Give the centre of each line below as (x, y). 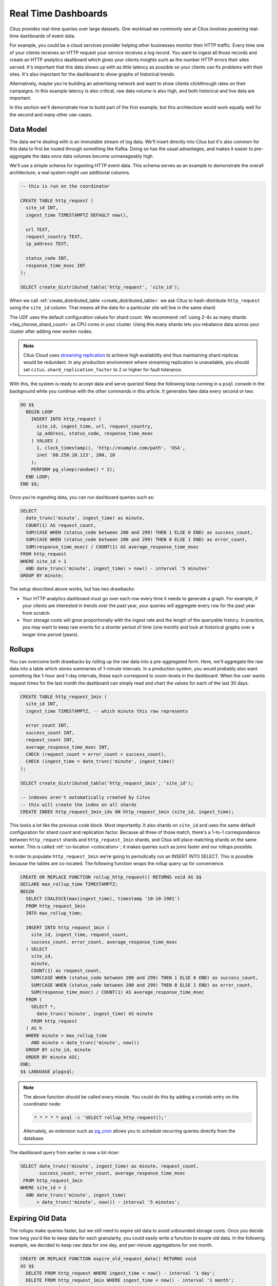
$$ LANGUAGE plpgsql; (47, 1071)
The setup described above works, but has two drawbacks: (72, 589)
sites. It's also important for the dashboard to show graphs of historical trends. (92, 74)
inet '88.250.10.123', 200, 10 (76, 455)
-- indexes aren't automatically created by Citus (85, 798)
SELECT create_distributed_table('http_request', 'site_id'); (100, 287)
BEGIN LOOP (39, 412)
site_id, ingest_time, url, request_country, (95, 426)
